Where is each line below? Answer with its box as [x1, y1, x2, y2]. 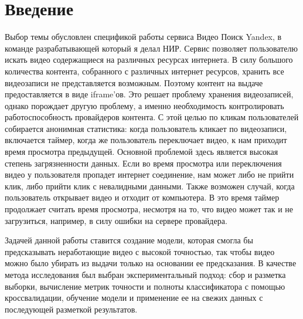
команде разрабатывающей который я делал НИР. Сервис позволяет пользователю [5, 42, 298, 54]
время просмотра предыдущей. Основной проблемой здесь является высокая [5, 145, 278, 158]
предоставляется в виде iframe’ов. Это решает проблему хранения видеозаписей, [5, 88, 294, 100]
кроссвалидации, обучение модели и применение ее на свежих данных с [5, 291, 263, 304]
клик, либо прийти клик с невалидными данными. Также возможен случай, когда [5, 179, 295, 192]
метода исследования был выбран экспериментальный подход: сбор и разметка [5, 269, 286, 280]
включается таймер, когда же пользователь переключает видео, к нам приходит [5, 134, 287, 146]
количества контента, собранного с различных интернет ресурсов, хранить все [5, 65, 284, 77]
